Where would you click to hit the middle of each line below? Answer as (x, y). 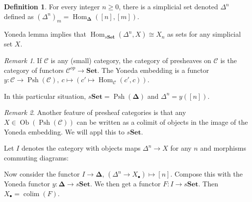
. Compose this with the (206, 174)
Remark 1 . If (23, 60)
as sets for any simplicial (204, 34)
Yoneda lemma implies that (45, 34)
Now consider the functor (42, 174)
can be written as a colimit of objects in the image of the (162, 122)
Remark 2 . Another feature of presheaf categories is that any (95, 112)
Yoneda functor (27, 184)
